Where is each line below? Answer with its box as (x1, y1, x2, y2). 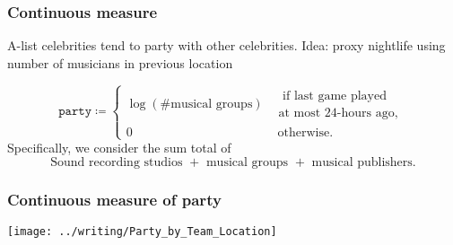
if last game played (283, 89, 387, 102)
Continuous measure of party (7, 188, 222, 210)
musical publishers (311, 155, 413, 169)
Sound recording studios (50, 155, 183, 169)
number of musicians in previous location (7, 53, 233, 72)
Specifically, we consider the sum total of (7, 138, 231, 157)
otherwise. (277, 126, 334, 139)
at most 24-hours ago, (278, 106, 398, 119)
